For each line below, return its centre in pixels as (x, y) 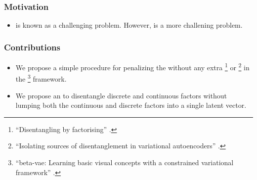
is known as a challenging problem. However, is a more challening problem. (129, 25)
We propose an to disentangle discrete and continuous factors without (121, 95)
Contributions (32, 47)
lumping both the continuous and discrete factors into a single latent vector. (131, 105)
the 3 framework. (41, 78)
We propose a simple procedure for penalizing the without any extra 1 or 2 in (132, 67)
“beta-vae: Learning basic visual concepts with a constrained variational (125, 162)
